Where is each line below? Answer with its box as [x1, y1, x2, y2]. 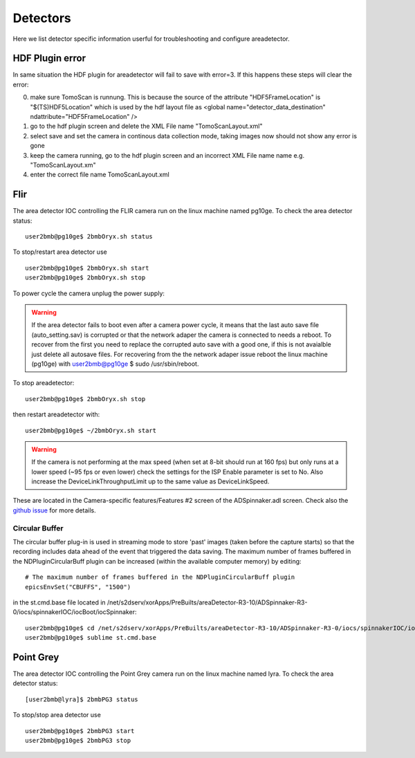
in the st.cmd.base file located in [12, 598, 107, 607]
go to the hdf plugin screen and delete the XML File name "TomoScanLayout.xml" [30, 122, 263, 131]
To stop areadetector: [12, 379, 75, 387]
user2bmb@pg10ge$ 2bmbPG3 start [25, 727, 135, 734]
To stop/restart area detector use [12, 248, 107, 256]
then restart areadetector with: [12, 410, 100, 418]
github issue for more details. [12, 506, 96, 515]
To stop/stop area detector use [12, 711, 102, 719]
